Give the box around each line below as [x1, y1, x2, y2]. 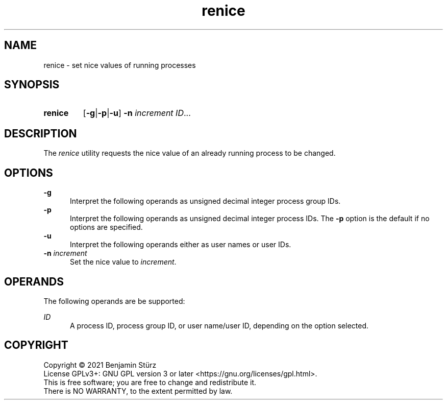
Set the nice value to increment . [70, 257, 177, 267]
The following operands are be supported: [43, 296, 185, 305]
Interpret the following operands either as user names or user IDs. [70, 240, 291, 249]
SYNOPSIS [4, 78, 60, 91]
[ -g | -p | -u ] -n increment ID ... [83, 108, 191, 118]
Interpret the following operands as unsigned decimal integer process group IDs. [70, 197, 341, 206]
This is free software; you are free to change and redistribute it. [43, 377, 257, 387]
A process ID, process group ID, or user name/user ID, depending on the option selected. [70, 321, 369, 330]
